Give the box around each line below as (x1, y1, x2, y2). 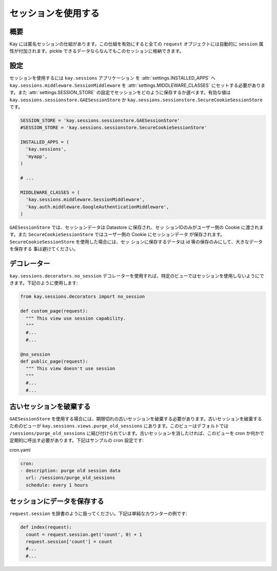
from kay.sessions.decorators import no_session (20, 293, 145, 300)
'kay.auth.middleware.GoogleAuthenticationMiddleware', (26, 204, 169, 210)
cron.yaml (9, 447, 31, 453)
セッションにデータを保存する (9, 497, 104, 506)
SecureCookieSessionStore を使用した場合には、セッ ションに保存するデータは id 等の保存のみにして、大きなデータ (9, 238, 263, 245)
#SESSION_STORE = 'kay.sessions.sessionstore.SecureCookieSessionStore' (20, 125, 207, 131)
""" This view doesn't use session (26, 365, 115, 372)
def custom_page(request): (20, 308, 88, 314)
